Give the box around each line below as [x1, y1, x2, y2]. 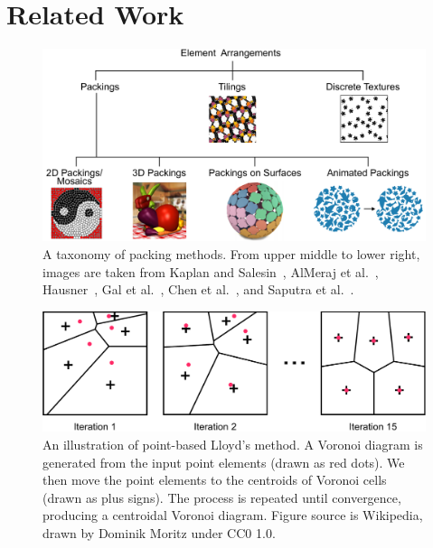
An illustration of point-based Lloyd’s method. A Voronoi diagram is [42, 435, 423, 454]
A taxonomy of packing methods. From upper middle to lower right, [42, 244, 420, 263]
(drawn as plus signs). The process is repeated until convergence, [42, 488, 401, 506]
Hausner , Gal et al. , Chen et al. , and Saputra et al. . [42, 280, 354, 299]
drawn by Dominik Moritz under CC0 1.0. [42, 524, 276, 543]
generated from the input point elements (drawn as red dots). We [42, 452, 405, 471]
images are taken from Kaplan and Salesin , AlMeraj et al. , [42, 262, 379, 281]
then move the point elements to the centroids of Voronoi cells [42, 470, 387, 489]
